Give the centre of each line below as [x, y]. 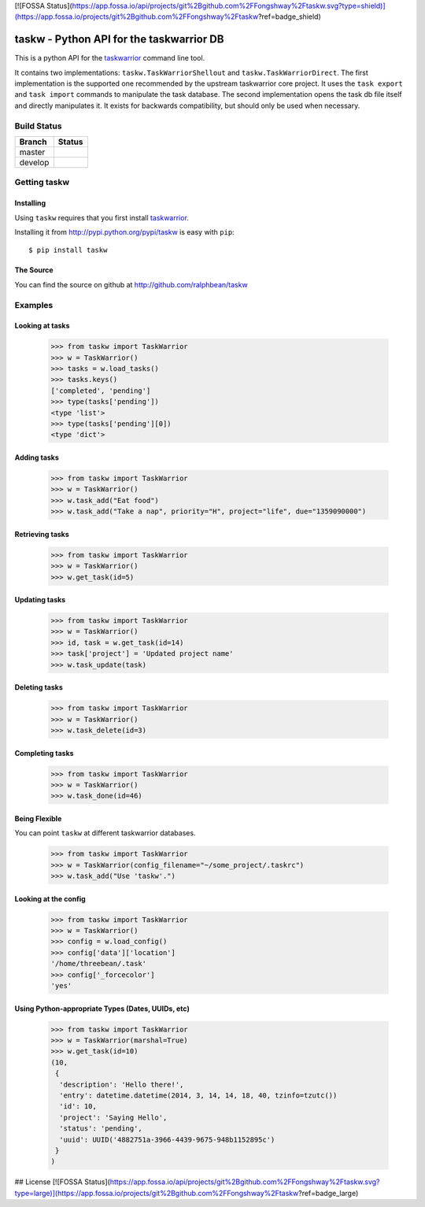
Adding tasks [37, 457]
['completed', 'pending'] [101, 391]
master [32, 152]
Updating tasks [40, 600]
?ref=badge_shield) [290, 17]
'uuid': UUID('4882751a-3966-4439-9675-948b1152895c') [167, 1139]
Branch [33, 142]
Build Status [38, 126]
